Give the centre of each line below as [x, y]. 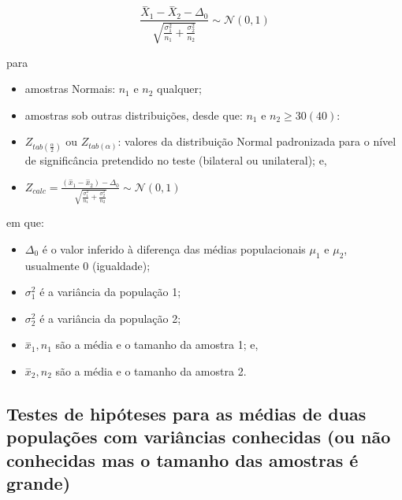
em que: [25, 222]
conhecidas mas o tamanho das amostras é [182, 459]
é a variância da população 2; [110, 318]
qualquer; [179, 89]
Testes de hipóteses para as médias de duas [186, 413]
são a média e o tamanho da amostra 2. [151, 371]
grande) [39, 483]
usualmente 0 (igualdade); [87, 265]
